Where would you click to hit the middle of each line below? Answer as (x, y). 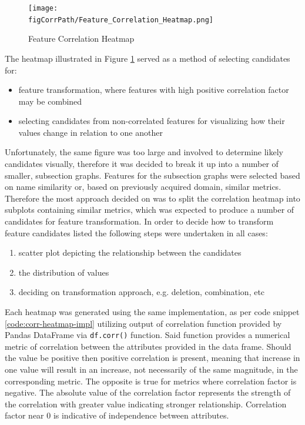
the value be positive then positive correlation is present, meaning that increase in (152, 358)
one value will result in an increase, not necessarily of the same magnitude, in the (151, 369)
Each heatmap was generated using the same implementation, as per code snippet (152, 312)
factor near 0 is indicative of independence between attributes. (117, 415)
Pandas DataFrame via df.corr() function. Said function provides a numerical (148, 335)
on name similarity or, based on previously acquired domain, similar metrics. (143, 187)
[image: (43, 8)
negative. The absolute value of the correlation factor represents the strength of (148, 392)
